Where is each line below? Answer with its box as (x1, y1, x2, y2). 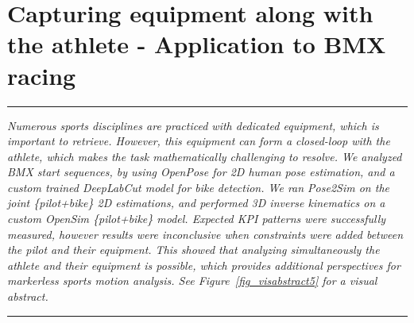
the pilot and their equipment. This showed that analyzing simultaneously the (7, 241, 380, 258)
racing (7, 59, 76, 91)
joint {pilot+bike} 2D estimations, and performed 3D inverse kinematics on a (7, 194, 385, 211)
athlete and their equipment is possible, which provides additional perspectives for (7, 256, 400, 273)
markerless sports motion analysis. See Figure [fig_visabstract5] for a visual (7, 272, 377, 289)
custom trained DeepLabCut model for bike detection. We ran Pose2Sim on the (7, 179, 389, 195)
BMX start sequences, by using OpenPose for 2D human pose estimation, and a (7, 163, 395, 180)
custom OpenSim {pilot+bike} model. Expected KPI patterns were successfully (7, 210, 386, 227)
